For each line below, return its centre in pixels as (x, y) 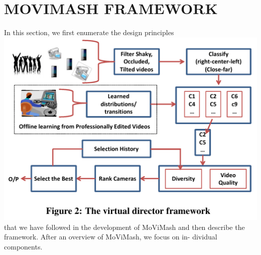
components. (23, 246)
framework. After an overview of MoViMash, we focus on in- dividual (111, 237)
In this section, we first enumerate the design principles (89, 32)
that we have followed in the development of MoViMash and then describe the (124, 227)
